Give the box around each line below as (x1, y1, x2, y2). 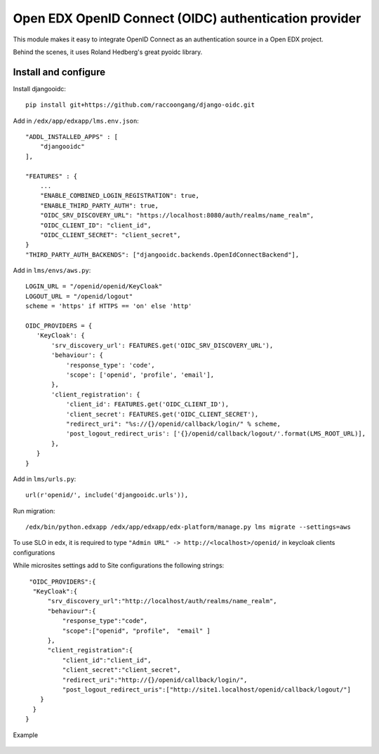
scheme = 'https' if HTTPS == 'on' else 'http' (25, 302, 192, 310)
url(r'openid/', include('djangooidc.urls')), (25, 491, 189, 499)
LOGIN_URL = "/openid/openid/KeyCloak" (25, 283, 163, 290)
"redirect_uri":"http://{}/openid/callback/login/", (62, 675, 248, 684)
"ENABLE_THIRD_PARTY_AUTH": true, (39, 201, 159, 210)
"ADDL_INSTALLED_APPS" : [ (25, 133, 119, 141)
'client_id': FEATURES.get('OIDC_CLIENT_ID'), (65, 400, 230, 408)
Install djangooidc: (13, 84, 67, 93)
